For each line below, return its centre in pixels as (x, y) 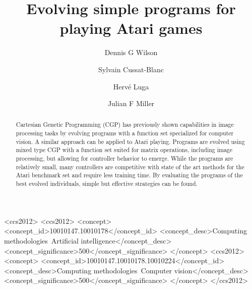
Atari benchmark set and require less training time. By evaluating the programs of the (129, 175)
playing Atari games (131, 28)
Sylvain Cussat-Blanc (131, 69)
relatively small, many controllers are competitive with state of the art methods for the (130, 166)
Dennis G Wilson (131, 52)
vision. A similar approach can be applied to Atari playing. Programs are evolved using (130, 141)
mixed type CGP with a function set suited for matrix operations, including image (124, 150)
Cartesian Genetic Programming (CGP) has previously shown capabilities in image (125, 125)
